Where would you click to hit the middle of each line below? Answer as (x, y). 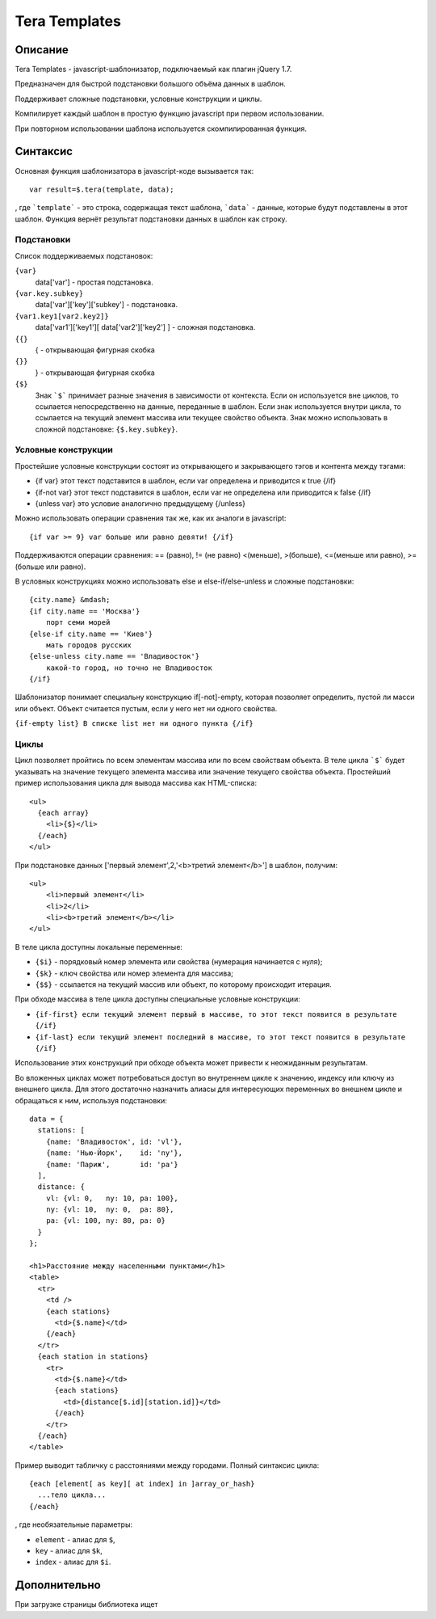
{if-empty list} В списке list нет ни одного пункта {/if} (134, 724)
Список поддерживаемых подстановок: (84, 255)
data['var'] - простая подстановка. (94, 282)
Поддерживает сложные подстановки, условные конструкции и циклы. (138, 99)
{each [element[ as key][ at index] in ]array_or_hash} (142, 1484)
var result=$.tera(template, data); (102, 189)
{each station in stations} (93, 1357)
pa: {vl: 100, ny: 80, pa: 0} (105, 1221)
